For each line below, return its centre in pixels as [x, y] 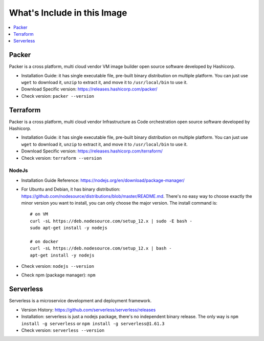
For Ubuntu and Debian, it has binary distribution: [71, 189]
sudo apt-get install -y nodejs [69, 228]
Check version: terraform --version [62, 158]
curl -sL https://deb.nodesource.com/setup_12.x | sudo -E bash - [111, 221]
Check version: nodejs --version [58, 266]
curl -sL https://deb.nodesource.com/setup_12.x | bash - [101, 248]
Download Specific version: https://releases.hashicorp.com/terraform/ [92, 151]
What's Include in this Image [68, 13]
